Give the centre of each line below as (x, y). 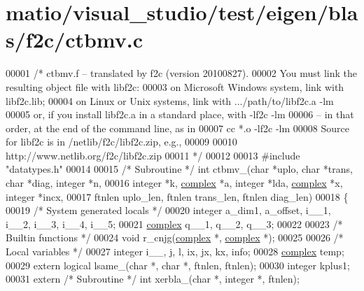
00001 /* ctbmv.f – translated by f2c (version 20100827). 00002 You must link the (181, 73)
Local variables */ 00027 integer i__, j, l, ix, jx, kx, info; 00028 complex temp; (175, 251)
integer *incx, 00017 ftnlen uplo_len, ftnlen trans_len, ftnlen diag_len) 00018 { (177, 196)
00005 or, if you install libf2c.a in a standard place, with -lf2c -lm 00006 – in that (180, 114)
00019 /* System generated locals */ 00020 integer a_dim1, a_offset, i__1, (168, 210)
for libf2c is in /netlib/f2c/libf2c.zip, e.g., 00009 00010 (121, 142)
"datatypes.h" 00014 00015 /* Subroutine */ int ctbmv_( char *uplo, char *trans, (179, 169)
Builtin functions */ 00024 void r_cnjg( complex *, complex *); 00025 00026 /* (175, 237)
